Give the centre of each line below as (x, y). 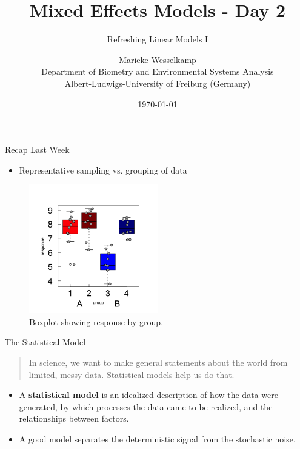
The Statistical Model (45, 342)
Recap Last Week (37, 150)
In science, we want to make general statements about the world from (158, 363)
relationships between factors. (74, 418)
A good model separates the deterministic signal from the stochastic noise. (157, 439)
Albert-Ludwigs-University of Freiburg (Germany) (158, 83)
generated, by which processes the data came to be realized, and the (146, 406)
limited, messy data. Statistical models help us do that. (132, 374)
